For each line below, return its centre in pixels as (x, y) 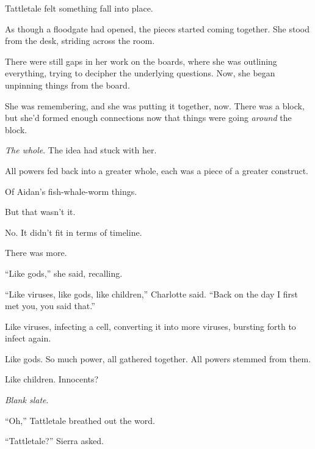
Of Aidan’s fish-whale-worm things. (71, 191)
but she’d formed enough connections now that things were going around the (148, 118)
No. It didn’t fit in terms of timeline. (74, 232)
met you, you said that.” (50, 306)
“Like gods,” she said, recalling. (64, 273)
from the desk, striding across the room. (80, 41)
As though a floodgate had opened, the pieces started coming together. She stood (157, 28)
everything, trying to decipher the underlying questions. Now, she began (140, 73)
